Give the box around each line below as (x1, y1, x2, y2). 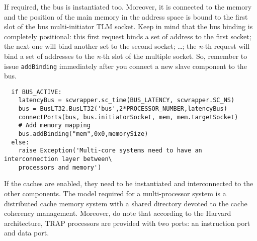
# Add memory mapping (18, 122, 91, 129)
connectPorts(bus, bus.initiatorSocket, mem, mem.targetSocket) (18, 113, 238, 121)
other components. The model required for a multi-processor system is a (4, 188, 226, 198)
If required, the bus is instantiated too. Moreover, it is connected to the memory (4, 2, 252, 12)
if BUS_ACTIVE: (11, 88, 62, 96)
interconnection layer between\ (4, 155, 112, 163)
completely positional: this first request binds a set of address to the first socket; (4, 31, 251, 41)
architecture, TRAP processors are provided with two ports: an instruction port (4, 217, 250, 228)
